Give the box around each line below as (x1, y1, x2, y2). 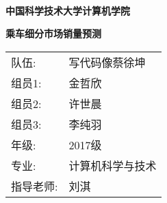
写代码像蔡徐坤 (68, 54, 146, 70)
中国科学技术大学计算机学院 (5, 3, 130, 17)
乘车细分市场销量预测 (5, 26, 101, 41)
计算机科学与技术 (68, 157, 157, 173)
